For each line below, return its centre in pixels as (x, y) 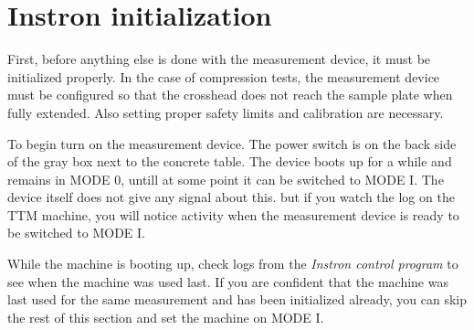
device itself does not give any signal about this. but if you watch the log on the (231, 197)
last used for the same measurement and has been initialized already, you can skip (237, 299)
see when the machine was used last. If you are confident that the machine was (228, 281)
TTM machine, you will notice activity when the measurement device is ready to (233, 214)
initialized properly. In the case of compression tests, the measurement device (224, 76)
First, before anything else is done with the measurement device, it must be (219, 59)
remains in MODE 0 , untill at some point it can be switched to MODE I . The (226, 179)
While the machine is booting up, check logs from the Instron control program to (233, 264)
